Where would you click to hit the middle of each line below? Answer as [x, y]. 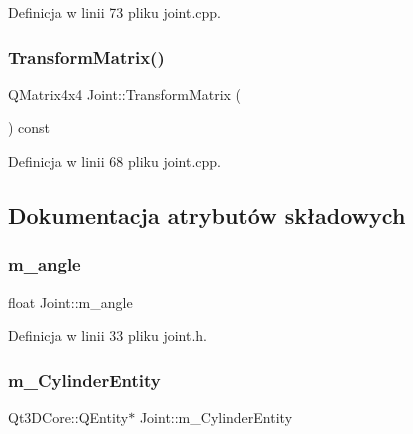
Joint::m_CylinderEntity [216, 417]
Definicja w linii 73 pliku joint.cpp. [114, 12]
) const [29, 127]
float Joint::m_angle [70, 301]
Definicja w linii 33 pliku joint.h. [107, 335]
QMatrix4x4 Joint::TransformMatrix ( [125, 93]
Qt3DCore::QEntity [68, 417]
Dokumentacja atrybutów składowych [207, 214]
